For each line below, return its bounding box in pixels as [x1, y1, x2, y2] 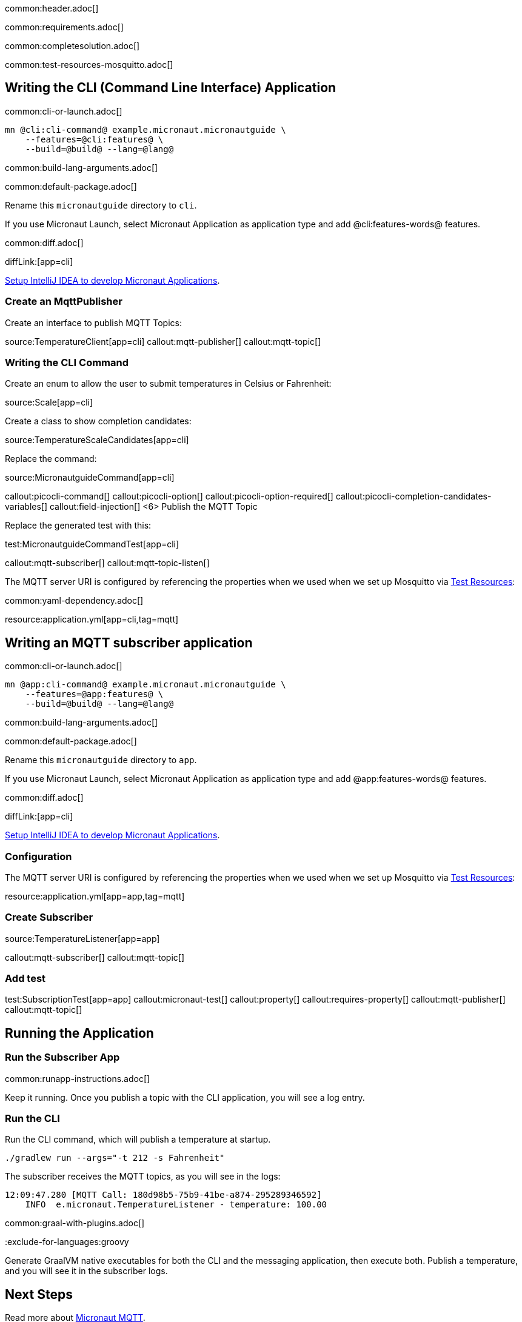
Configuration [5, 850, 72, 863]
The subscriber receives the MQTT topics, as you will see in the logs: [5, 1171, 281, 1182]
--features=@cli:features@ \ [25, 134, 164, 144]
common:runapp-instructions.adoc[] [5, 1073, 150, 1084]
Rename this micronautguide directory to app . [5, 755, 197, 766]
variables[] [5, 501, 48, 512]
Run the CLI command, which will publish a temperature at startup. [5, 1134, 271, 1145]
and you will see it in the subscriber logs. [5, 1266, 168, 1277]
